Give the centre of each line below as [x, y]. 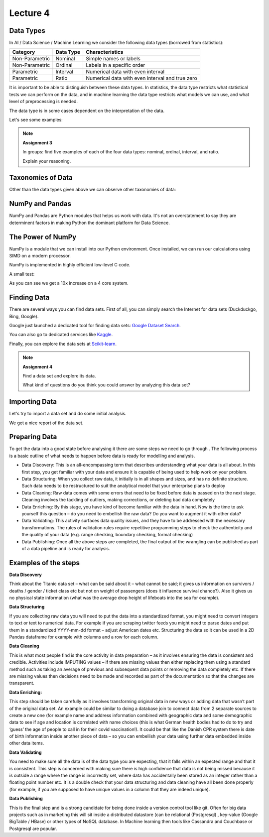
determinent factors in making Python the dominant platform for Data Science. [90, 223]
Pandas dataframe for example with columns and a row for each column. [84, 637]
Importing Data [33, 402]
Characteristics [104, 52]
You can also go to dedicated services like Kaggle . [61, 335]
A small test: [22, 274]
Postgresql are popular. [33, 829]
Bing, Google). [24, 316]
